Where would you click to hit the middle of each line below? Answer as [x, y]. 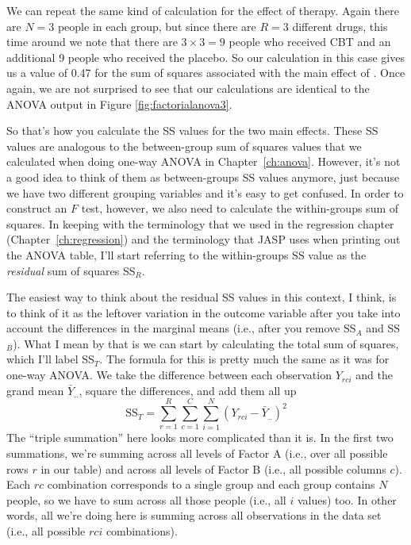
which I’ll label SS [50, 359]
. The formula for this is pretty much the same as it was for [244, 359]
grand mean [35, 390]
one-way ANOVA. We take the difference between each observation [169, 375]
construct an [37, 208]
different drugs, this [340, 26]
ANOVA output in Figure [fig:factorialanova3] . [119, 104]
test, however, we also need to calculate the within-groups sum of [240, 208]
